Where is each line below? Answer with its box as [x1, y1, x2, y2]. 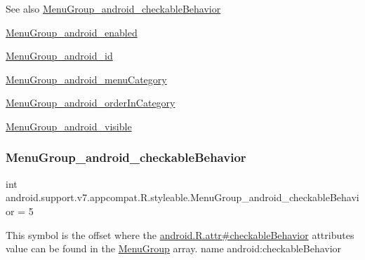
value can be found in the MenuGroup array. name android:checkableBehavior [6, 241, 342, 256]
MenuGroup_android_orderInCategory [6, 95, 175, 110]
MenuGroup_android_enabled [6, 25, 138, 39]
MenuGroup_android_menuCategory [6, 71, 167, 86]
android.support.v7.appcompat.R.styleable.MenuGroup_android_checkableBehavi [6, 190, 359, 205]
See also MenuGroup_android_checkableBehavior [6, 1, 221, 15]
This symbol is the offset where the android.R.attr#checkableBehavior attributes [6, 227, 354, 242]
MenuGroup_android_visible [6, 118, 132, 133]
